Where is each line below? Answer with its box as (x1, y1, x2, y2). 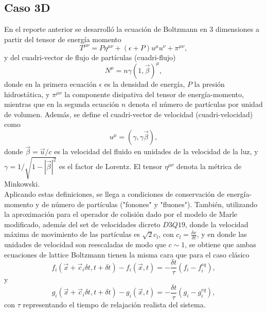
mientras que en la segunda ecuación (4, 99, 119, 109)
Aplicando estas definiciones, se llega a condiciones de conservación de (4, 188, 225, 199)
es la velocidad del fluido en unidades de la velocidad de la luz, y (54, 146, 258, 157)
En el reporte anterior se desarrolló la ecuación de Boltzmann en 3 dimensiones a (4, 24, 259, 34)
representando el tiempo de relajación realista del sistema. (23, 299, 206, 310)
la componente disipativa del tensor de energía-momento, (64, 88, 244, 99)
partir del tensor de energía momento (4, 33, 121, 44)
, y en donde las (197, 229, 247, 240)
